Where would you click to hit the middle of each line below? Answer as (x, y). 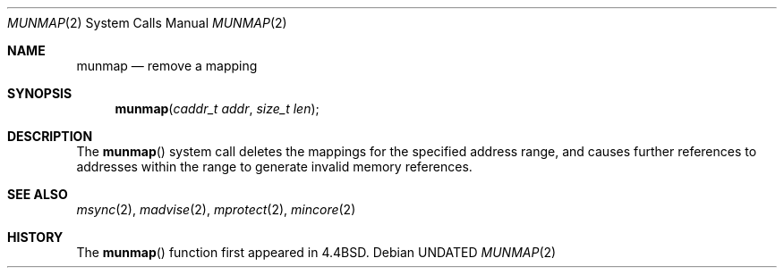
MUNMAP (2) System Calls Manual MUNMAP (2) (147, 23)
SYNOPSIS (40, 93)
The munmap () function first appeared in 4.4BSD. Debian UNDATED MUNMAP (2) (316, 252)
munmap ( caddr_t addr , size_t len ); (217, 108)
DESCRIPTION (50, 136)
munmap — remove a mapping (167, 66)
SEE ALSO (38, 194)
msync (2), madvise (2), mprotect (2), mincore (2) (216, 209)
